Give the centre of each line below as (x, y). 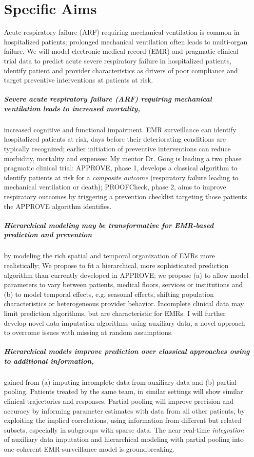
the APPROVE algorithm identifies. (58, 206)
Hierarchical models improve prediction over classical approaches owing (127, 351)
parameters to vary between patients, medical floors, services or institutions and (123, 284)
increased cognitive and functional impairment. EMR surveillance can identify (120, 129)
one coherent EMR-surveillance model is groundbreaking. (89, 449)
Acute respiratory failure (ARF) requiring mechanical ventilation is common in (122, 32)
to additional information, (49, 361)
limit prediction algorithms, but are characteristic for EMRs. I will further (115, 313)
